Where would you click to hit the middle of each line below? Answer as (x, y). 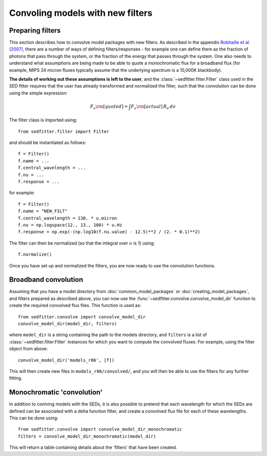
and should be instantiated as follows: (48, 143)
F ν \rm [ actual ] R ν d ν (153, 107)
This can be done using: (34, 418)
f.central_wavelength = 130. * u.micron (67, 218)
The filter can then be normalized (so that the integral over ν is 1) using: (82, 243)
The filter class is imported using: (43, 120)
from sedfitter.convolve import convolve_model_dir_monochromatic (100, 429)
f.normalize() (35, 254)
